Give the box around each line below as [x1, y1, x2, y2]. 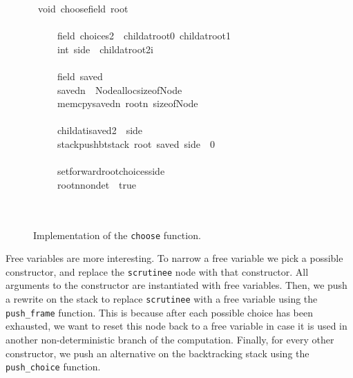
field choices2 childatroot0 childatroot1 [57, 28, 231, 43]
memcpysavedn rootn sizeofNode [57, 96, 198, 111]
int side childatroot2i [57, 41, 153, 56]
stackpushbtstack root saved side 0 [57, 136, 215, 151]
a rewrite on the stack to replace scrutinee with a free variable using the [6, 292, 318, 305]
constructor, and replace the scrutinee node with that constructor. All [6, 264, 309, 278]
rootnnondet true [57, 177, 137, 191]
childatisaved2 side [57, 123, 143, 138]
